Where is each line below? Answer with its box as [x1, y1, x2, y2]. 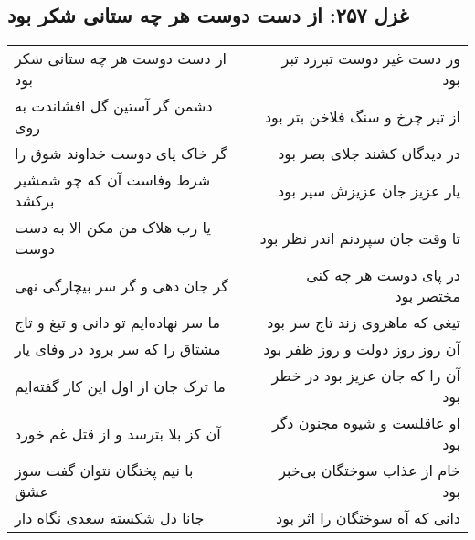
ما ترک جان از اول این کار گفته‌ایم [15, 375, 226, 397]
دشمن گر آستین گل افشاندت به [15, 95, 213, 117]
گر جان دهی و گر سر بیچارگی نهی [15, 274, 228, 296]
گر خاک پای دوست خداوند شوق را [15, 143, 227, 164]
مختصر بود [395, 285, 460, 307]
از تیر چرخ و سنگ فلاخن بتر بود [264, 105, 460, 127]
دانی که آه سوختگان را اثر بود [276, 507, 460, 529]
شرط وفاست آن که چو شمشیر [15, 169, 211, 191]
